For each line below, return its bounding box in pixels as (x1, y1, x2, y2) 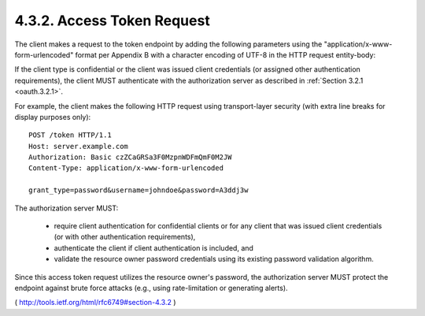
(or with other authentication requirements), (54, 232, 196, 242)
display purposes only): (14, 112, 91, 121)
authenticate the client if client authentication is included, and (54, 243, 253, 252)
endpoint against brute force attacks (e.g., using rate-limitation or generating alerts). (14, 283, 288, 292)
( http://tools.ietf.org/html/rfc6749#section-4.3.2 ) (14, 298, 176, 307)
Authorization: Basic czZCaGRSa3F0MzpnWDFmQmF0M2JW (28, 153, 232, 162)
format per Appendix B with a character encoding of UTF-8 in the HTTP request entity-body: (75, 50, 376, 59)
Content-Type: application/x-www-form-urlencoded (28, 164, 224, 173)
